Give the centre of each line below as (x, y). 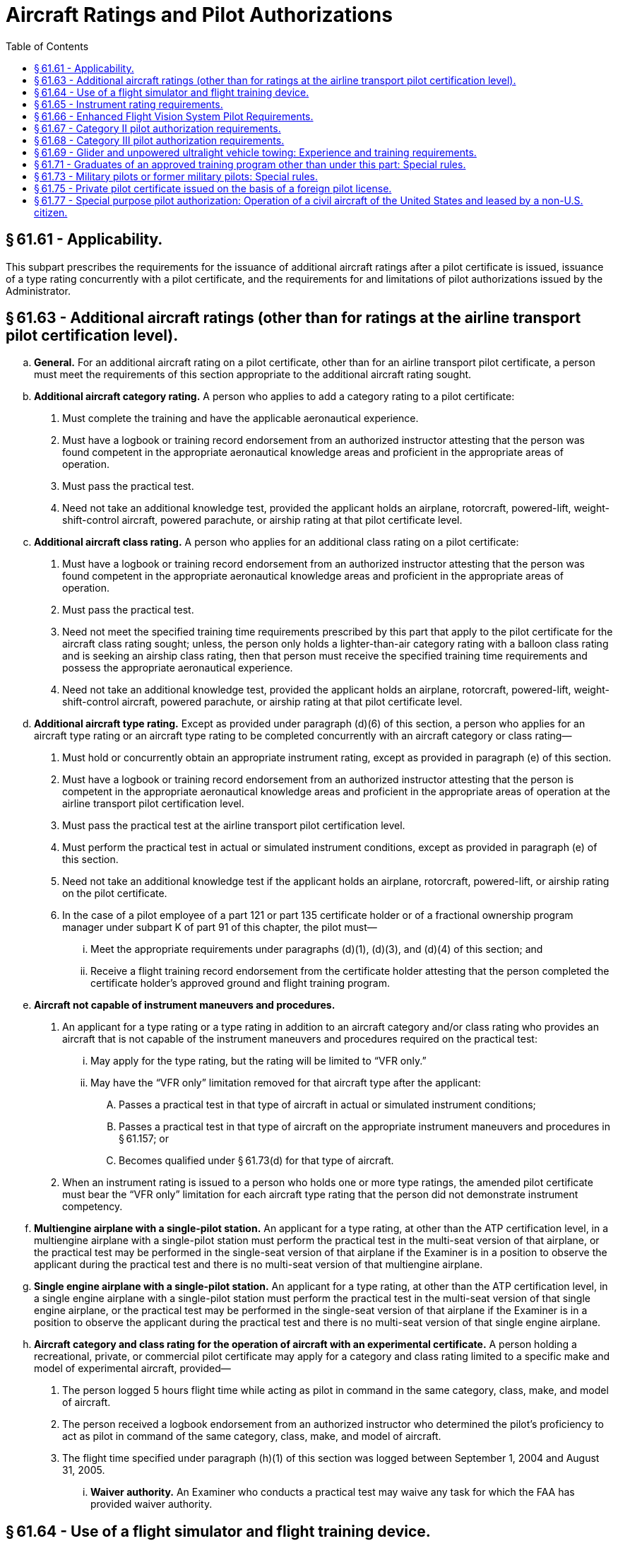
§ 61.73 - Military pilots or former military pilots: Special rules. (176, 176)
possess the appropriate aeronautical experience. (178, 668)
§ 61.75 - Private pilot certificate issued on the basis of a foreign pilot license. (213, 188)
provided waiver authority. (151, 1504)
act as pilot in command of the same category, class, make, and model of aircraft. (252, 1436)
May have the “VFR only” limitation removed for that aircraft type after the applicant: (286, 1083)
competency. (93, 1207)
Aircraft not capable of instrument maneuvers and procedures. (185, 1005)
